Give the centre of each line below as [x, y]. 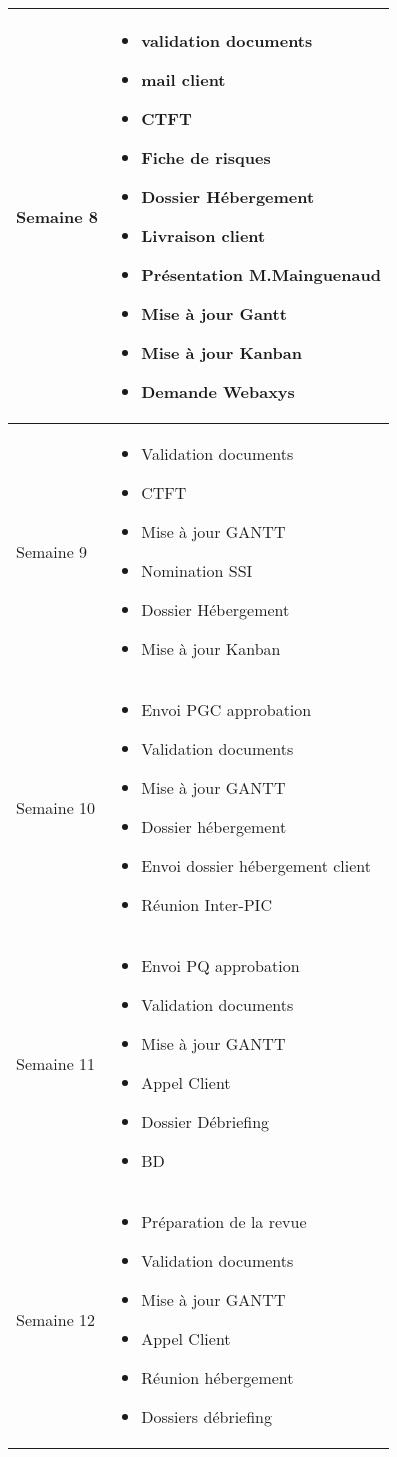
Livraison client [203, 235]
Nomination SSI [197, 570]
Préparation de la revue [224, 1221]
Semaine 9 [52, 551]
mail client [183, 79]
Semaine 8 [57, 216]
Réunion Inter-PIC [206, 904]
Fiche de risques [206, 157]
